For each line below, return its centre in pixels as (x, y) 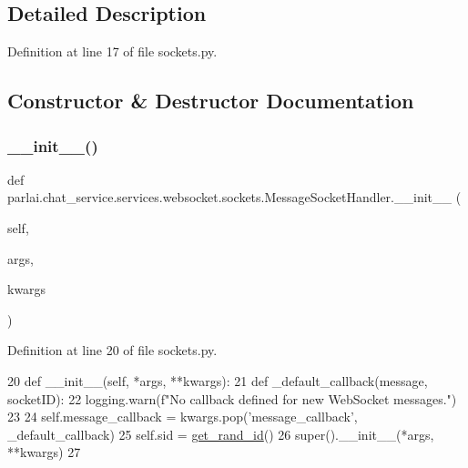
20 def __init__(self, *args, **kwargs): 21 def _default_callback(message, (218, 380)
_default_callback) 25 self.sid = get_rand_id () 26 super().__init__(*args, (221, 434)
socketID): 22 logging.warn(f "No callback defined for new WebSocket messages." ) (232, 398)
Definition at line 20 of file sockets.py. (112, 350)
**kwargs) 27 (44, 452)
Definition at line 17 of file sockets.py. (112, 51)
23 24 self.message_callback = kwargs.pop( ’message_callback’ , (183, 417)
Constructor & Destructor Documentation (211, 101)
